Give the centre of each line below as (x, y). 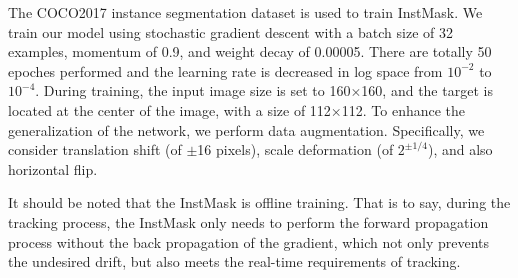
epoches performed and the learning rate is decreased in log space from (225, 70)
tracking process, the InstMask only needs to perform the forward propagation (248, 221)
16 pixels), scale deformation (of (295, 149)
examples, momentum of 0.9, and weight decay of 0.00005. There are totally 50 (250, 51)
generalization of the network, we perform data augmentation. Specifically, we (246, 129)
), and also (460, 149)
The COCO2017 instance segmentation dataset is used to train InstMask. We (245, 12)
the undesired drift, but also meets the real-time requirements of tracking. (234, 261)
